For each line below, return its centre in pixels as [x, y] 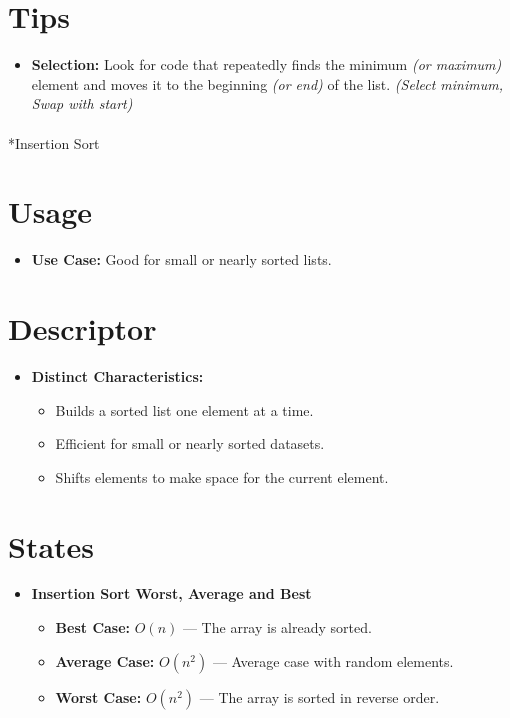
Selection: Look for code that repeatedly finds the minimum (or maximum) [266, 64]
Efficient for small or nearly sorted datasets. [190, 443]
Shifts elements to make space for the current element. [222, 476]
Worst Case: [98, 696]
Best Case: [93, 627]
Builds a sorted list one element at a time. [184, 409]
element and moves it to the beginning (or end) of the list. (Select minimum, [267, 83]
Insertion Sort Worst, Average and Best [171, 593]
